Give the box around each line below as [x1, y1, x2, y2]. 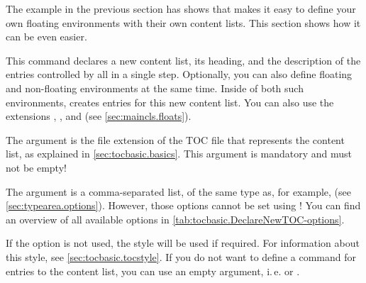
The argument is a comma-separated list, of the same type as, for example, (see [6, 184, 351, 199]
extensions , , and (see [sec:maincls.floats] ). [6, 109, 192, 123]
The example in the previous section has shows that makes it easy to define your [6, 1, 356, 16]
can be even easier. [6, 29, 87, 44]
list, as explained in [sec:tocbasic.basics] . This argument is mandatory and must [6, 146, 353, 161]
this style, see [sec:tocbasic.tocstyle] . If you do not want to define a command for [6, 249, 356, 264]
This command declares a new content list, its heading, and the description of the [6, 52, 361, 67]
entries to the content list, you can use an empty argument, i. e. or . [6, 263, 300, 278]
